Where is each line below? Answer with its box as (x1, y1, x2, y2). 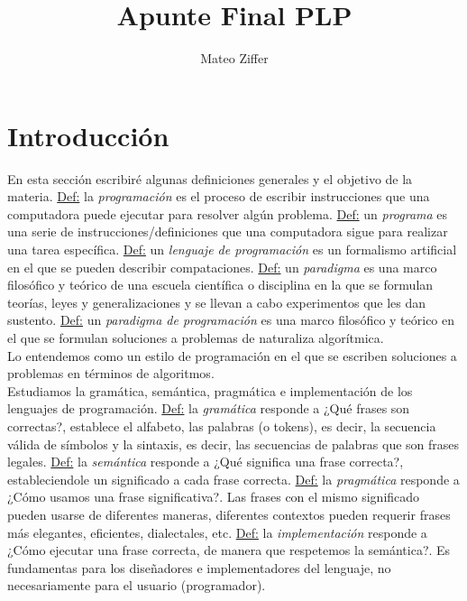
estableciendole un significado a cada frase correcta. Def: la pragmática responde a (7, 469, 460, 488)
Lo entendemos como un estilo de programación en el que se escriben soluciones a (7, 346, 457, 365)
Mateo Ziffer (200, 49, 269, 68)
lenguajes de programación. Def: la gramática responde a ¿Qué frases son (7, 399, 410, 418)
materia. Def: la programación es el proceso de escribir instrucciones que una (7, 187, 430, 206)
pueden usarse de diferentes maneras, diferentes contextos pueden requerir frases (7, 504, 451, 523)
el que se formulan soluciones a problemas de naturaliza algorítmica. (7, 328, 384, 347)
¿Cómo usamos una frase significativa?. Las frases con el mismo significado (7, 487, 420, 506)
